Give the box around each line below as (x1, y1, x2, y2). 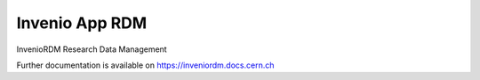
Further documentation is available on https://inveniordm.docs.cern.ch (16, 60, 275, 70)
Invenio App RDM (16, 13, 148, 33)
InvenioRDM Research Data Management (16, 44, 168, 55)
